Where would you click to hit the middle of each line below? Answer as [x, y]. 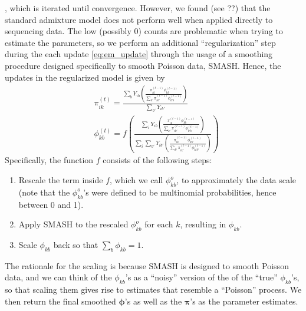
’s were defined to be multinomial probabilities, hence [180, 192]
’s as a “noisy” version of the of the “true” [201, 277]
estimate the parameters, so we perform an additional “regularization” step [140, 42]
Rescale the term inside [61, 180]
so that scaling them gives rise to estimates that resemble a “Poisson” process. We [153, 290]
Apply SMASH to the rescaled [73, 224]
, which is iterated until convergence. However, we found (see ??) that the [138, 8]
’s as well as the [153, 301]
